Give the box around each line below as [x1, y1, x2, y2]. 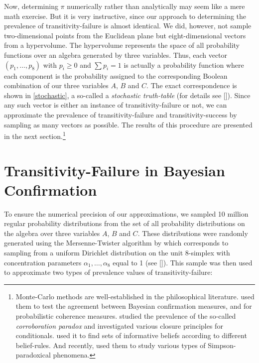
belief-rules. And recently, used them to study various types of [15, 340, 206, 350]
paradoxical [15, 350, 51, 360]
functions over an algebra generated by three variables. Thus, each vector [4, 49, 228, 60]
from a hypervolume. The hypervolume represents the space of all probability [4, 40, 240, 50]
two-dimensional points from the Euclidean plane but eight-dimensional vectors [4, 30, 246, 40]
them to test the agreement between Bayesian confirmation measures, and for [15, 301, 252, 311]
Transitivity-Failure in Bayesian [4, 160, 225, 180]
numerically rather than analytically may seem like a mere [67, 1, 245, 11]
